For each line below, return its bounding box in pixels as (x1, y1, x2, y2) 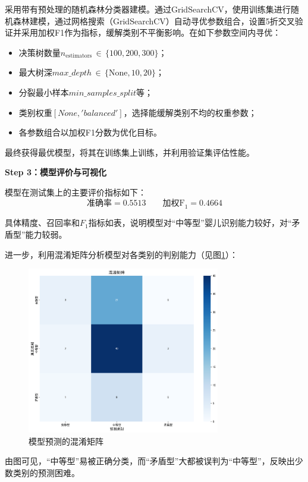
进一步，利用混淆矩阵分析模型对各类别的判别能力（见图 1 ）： (5, 248, 238, 260)
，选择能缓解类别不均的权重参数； (123, 106, 257, 118)
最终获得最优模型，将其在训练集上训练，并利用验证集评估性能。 (5, 146, 254, 158)
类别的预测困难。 (12, 466, 80, 478)
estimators (65, 53, 92, 59)
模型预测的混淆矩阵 (29, 434, 103, 447)
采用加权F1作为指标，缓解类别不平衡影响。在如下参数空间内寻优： (21, 26, 281, 39)
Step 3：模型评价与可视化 (5, 166, 106, 178)
